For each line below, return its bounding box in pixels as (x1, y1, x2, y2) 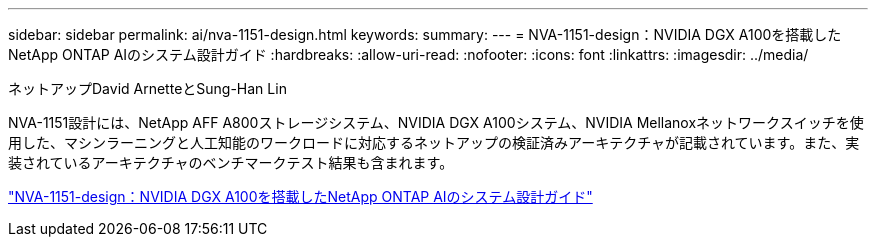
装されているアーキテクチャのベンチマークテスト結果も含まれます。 (8, 154, 454, 171)
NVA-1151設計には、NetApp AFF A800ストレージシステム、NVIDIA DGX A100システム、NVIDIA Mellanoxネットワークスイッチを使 (8, 114, 864, 131)
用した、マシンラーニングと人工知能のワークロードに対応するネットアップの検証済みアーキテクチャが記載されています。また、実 (8, 134, 860, 151)
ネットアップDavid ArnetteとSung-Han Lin (8, 80, 287, 97)
